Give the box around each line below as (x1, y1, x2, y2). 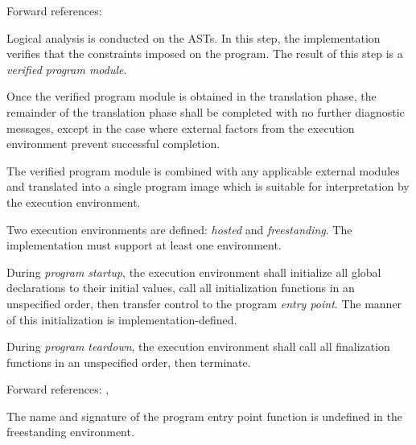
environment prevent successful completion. (6, 135, 220, 152)
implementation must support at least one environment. (6, 237, 282, 253)
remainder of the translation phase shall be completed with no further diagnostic (6, 103, 405, 120)
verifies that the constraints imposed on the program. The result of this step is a (6, 45, 403, 62)
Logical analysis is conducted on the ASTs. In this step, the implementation (6, 29, 381, 46)
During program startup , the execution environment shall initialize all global (6, 263, 381, 280)
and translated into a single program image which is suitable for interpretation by (6, 178, 410, 195)
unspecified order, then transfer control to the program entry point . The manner (6, 295, 402, 311)
